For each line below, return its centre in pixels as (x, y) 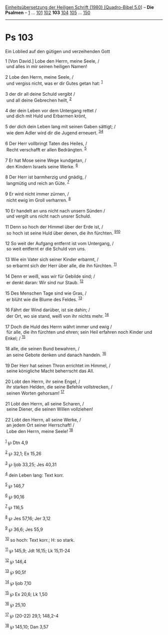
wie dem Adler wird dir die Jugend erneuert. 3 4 (55, 132)
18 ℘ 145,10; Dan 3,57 (27, 626)
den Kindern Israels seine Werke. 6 (42, 166)
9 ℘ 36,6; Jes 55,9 (24, 529)
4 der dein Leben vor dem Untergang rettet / (51, 111)
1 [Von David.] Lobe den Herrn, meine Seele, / (52, 61)
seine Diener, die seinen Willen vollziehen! (50, 409)
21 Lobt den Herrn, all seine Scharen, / (44, 403)
